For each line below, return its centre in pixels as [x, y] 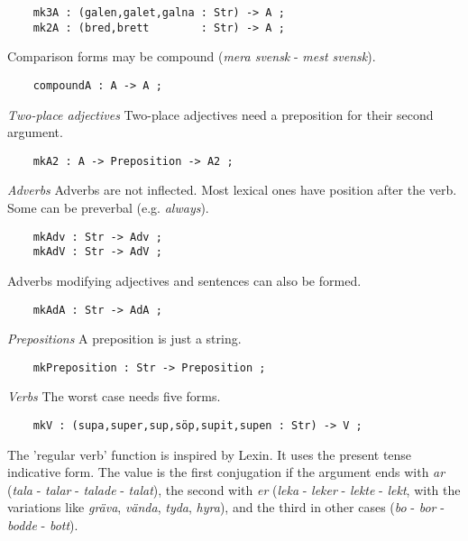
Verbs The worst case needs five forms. [114, 396]
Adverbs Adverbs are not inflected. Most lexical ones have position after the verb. [232, 190]
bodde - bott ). [43, 525]
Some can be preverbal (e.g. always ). [108, 207]
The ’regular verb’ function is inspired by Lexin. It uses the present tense [210, 454]
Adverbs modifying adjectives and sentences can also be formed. [184, 280]
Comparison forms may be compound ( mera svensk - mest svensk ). [192, 56]
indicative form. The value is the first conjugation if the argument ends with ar [226, 472]
